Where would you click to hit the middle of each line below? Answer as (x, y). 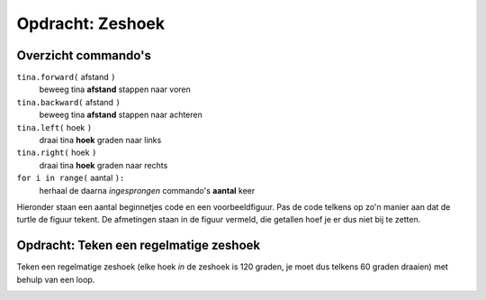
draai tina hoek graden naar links (100, 141)
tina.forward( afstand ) (66, 77)
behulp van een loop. (56, 279)
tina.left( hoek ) (54, 127)
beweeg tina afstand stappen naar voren (115, 89)
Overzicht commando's (84, 55)
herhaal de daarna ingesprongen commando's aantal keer (147, 190)
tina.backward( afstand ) (68, 102)
